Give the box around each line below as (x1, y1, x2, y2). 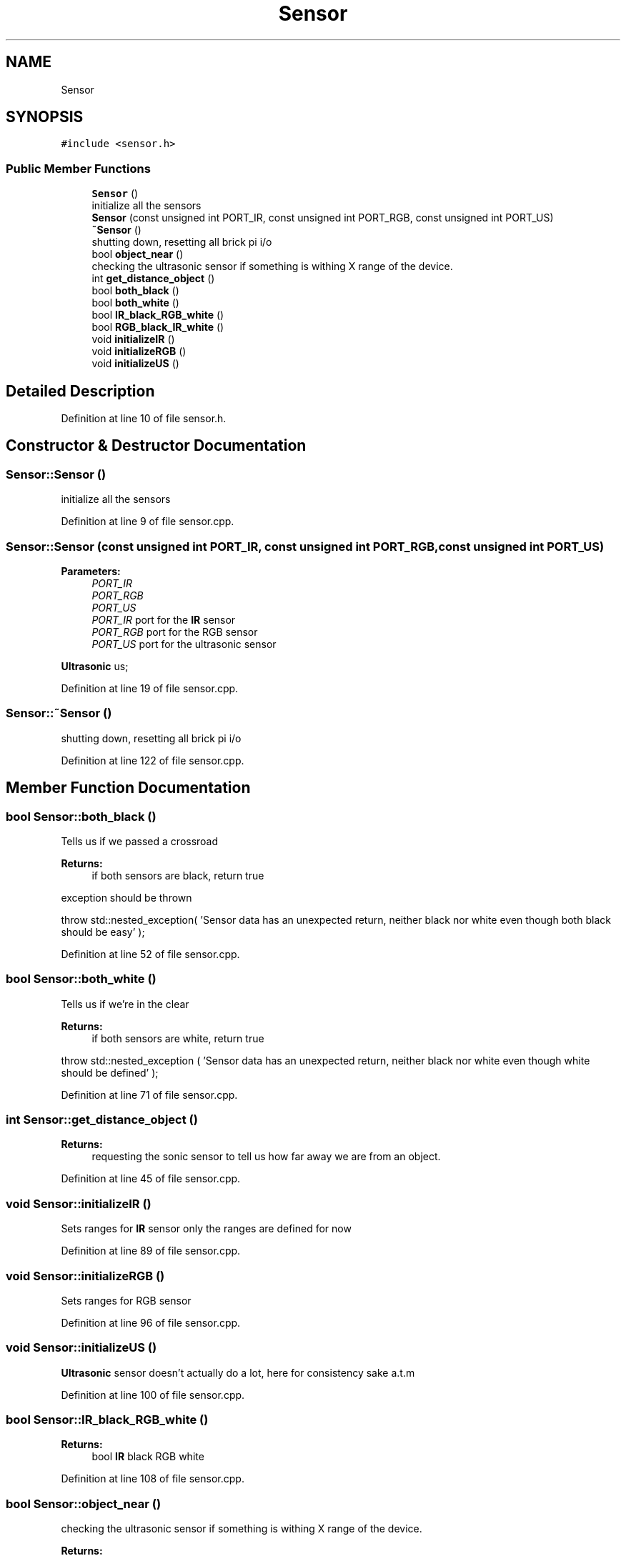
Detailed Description (6, 381, 155, 400)
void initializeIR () (91, 333, 175, 346)
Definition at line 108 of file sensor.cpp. (61, 1472, 244, 1485)
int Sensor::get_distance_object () (6, 1112, 198, 1127)
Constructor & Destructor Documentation (6, 437, 307, 455)
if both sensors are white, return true (91, 1032, 264, 1044)
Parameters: (61, 565, 121, 577)
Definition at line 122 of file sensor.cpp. (61, 754, 244, 767)
